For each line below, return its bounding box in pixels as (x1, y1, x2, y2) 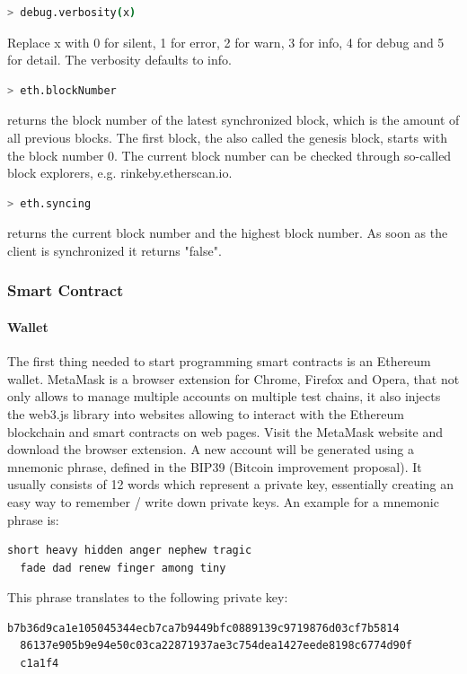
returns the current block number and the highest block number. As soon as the (7, 223, 448, 242)
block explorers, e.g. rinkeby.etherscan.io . (7, 163, 233, 182)
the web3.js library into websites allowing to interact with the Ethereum (7, 404, 404, 423)
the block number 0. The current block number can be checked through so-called (7, 145, 452, 164)
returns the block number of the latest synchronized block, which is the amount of (7, 110, 460, 129)
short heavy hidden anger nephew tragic (7, 544, 252, 557)
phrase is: (7, 510, 59, 529)
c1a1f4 (20, 657, 59, 670)
